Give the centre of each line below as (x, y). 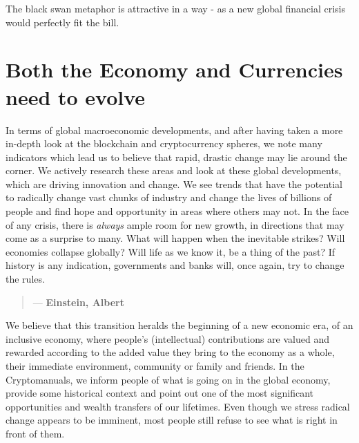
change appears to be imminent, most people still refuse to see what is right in (172, 420)
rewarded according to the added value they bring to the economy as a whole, (170, 352)
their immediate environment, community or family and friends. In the (155, 366)
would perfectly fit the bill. (62, 22)
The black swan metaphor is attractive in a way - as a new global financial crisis (175, 8)
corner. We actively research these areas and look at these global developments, (174, 170)
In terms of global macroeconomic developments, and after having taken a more (174, 130)
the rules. (25, 279)
